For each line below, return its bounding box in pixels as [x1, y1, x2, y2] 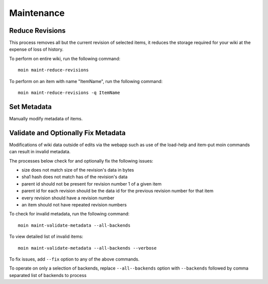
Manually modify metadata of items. [9, 115, 83, 121]
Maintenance [9, 7, 65, 18]
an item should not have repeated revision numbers [21, 201, 127, 207]
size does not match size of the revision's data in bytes [21, 167, 134, 173]
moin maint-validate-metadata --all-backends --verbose [18, 245, 157, 251]
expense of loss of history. [9, 46, 64, 52]
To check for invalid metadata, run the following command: [9, 211, 130, 217]
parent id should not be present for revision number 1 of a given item [21, 181, 162, 187]
